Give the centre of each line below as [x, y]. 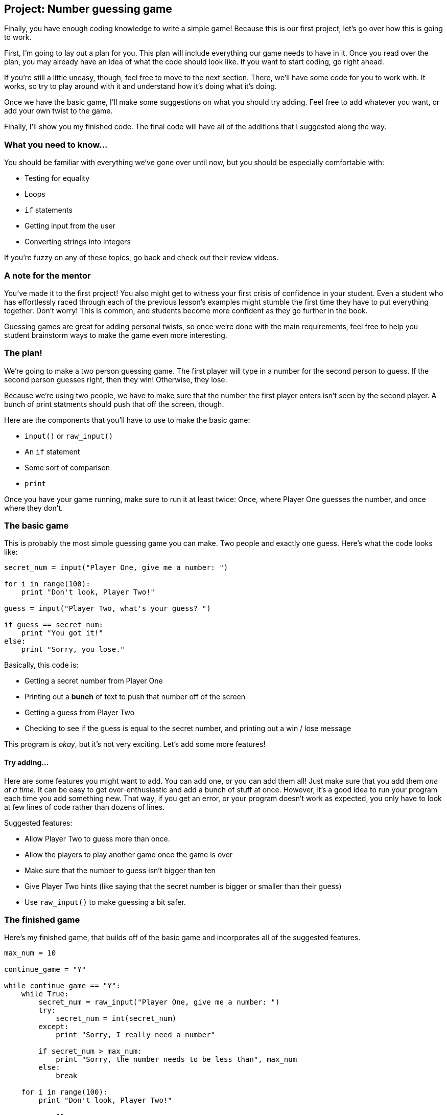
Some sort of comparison [67, 467]
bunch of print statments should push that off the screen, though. [114, 404]
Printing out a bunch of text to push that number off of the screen [135, 697]
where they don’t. [34, 508]
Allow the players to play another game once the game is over [129, 854]
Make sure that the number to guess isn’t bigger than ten [120, 870]
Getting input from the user [70, 226]
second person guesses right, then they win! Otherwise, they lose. [116, 379]
